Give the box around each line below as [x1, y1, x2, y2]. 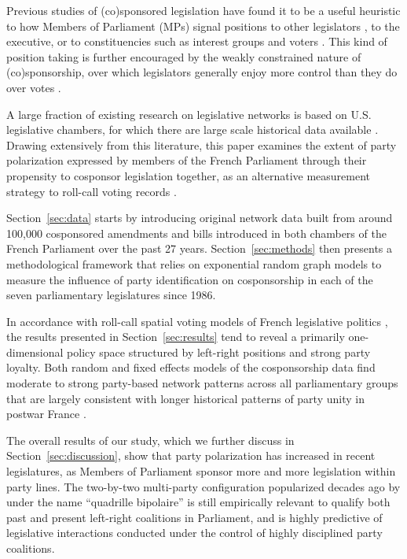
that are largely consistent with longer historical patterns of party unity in [6, 390, 365, 406]
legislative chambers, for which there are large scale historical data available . [6, 121, 379, 138]
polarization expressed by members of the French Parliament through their [6, 152, 367, 168]
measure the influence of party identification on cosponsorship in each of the [6, 271, 373, 287]
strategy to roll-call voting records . [6, 183, 177, 199]
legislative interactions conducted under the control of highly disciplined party [6, 524, 383, 541]
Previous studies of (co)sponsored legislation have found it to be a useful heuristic [6, 2, 401, 18]
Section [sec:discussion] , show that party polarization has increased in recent [6, 447, 376, 464]
